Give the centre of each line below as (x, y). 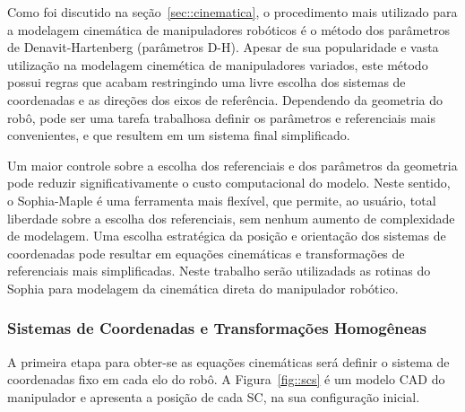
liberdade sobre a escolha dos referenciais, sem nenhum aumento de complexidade (231, 218)
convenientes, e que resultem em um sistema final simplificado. (179, 135)
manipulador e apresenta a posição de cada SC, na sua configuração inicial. (214, 396)
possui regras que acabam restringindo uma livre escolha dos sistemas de (207, 82)
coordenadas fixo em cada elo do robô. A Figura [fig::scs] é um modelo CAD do (226, 379)
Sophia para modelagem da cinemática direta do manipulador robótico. (203, 288)
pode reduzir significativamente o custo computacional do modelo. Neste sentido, (229, 183)
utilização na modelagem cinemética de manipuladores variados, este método (218, 64)
